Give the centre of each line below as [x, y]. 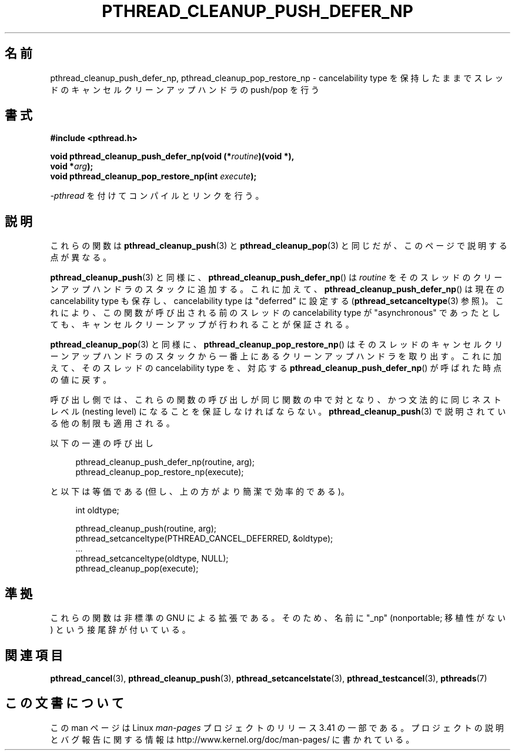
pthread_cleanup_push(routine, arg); [146, 529]
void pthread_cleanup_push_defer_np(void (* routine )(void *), [172, 156]
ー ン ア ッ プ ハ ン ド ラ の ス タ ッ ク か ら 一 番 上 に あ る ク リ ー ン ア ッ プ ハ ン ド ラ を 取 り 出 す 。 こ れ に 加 [276, 356]
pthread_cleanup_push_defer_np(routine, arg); [165, 462]
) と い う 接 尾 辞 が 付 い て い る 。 [120, 630]
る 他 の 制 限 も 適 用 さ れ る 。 [112, 423]
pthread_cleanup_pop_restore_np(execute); [160, 472]
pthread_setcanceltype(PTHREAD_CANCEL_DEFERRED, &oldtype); [204, 539]
